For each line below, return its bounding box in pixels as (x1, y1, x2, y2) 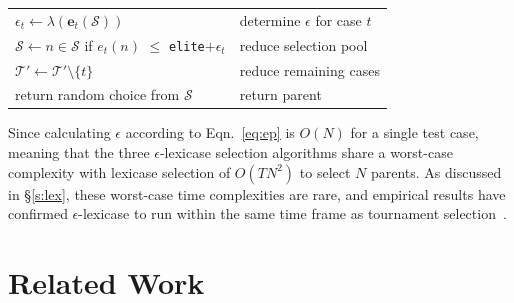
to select (299, 161, 351, 182)
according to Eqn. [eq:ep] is (125, 122, 295, 143)
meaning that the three (8, 142, 150, 163)
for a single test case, (350, 122, 479, 143)
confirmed (8, 203, 68, 224)
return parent (239, 84, 322, 105)
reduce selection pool (239, 34, 368, 55)
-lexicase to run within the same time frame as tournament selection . (78, 203, 507, 224)
